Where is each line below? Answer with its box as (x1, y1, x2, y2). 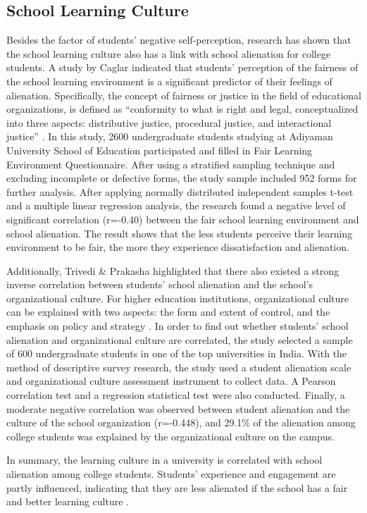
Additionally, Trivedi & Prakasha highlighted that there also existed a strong (6, 263, 340, 278)
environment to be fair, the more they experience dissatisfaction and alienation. (6, 240, 349, 254)
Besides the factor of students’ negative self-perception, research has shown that (6, 32, 352, 47)
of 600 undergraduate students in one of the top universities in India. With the (6, 346, 347, 361)
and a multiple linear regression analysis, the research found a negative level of (6, 198, 346, 213)
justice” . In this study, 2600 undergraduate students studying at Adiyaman (6, 129, 333, 144)
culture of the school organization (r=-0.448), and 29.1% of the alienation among (6, 415, 356, 430)
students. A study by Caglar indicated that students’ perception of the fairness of (6, 60, 359, 75)
